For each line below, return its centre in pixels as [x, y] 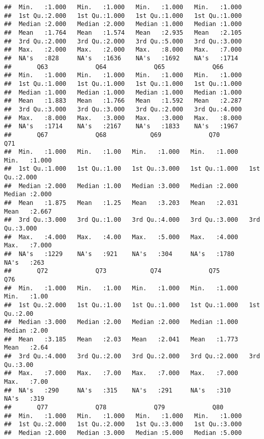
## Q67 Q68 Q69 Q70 [112, 135]
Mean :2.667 [28, 211]
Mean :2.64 [26, 348]
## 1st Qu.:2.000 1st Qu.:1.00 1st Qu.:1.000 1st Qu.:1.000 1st [132, 305]
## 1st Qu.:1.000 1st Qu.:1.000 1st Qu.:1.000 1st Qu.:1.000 [123, 84]
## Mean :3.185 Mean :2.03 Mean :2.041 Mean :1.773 [121, 339]
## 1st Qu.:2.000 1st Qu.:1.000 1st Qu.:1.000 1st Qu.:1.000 [123, 16]
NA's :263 [24, 262]
